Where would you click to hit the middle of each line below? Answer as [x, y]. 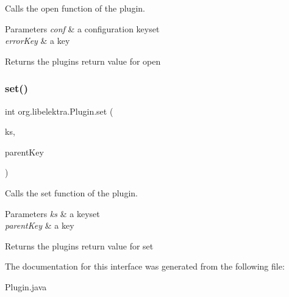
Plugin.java [26, 286]
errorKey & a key [37, 41]
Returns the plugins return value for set [79, 245]
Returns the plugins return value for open [83, 61]
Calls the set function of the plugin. [71, 192]
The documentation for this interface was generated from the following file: [145, 266]
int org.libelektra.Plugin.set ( [59, 111]
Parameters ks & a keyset [52, 213]
